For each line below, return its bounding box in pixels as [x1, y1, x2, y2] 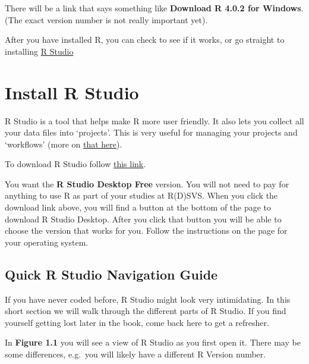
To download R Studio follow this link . [5, 158, 146, 170]
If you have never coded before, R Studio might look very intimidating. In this [5, 293, 291, 305]
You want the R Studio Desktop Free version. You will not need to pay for [5, 177, 289, 190]
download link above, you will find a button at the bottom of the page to [5, 201, 272, 214]
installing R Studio [5, 45, 74, 57]
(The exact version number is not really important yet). [5, 13, 208, 26]
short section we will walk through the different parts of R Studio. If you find [5, 305, 286, 317]
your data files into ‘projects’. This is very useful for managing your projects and [5, 126, 298, 139]
